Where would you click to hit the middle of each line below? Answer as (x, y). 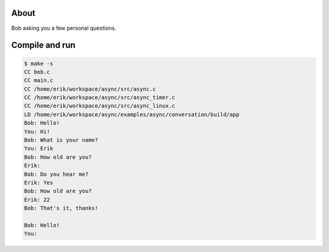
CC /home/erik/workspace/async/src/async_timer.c (100, 98)
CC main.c (39, 80)
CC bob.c (37, 72)
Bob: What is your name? (61, 140)
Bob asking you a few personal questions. (64, 28)
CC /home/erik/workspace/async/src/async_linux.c (100, 106)
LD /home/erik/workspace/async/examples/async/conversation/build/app (132, 114)
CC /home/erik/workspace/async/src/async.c (90, 89)
